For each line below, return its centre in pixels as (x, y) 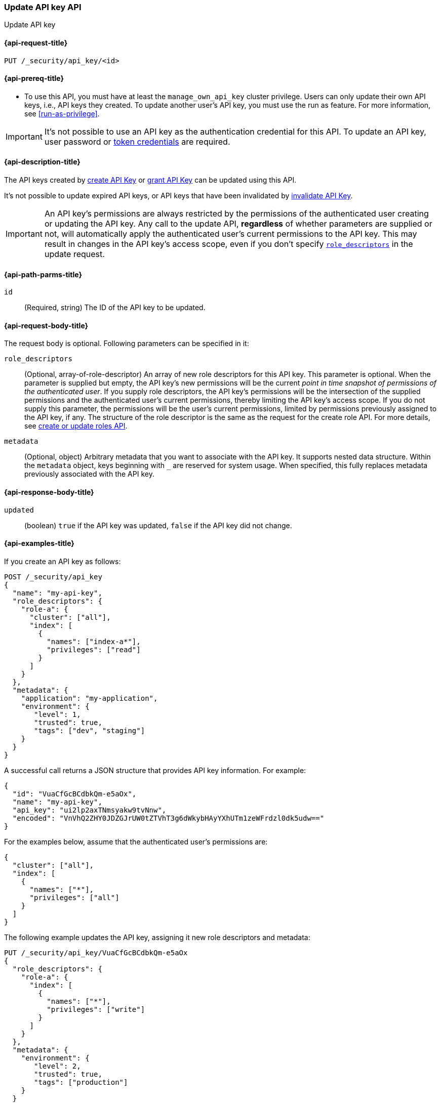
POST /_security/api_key (53, 577)
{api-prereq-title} (34, 78)
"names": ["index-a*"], (94, 641)
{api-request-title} (36, 43)
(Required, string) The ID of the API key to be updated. (115, 308)
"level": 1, (57, 714)
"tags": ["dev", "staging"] (90, 730)
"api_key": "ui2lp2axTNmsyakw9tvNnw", (89, 810)
